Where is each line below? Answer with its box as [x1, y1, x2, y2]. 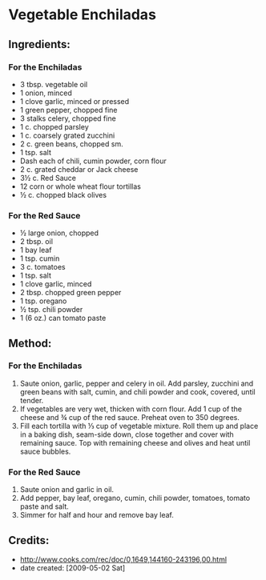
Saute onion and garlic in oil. [19, 485, 115, 494]
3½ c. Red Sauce [19, 173, 76, 182]
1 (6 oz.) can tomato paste [19, 314, 107, 323]
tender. [19, 395, 44, 405]
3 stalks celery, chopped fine [19, 114, 116, 123]
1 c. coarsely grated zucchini [19, 130, 115, 140]
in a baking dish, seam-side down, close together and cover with [19, 430, 234, 439]
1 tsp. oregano [19, 296, 67, 306]
